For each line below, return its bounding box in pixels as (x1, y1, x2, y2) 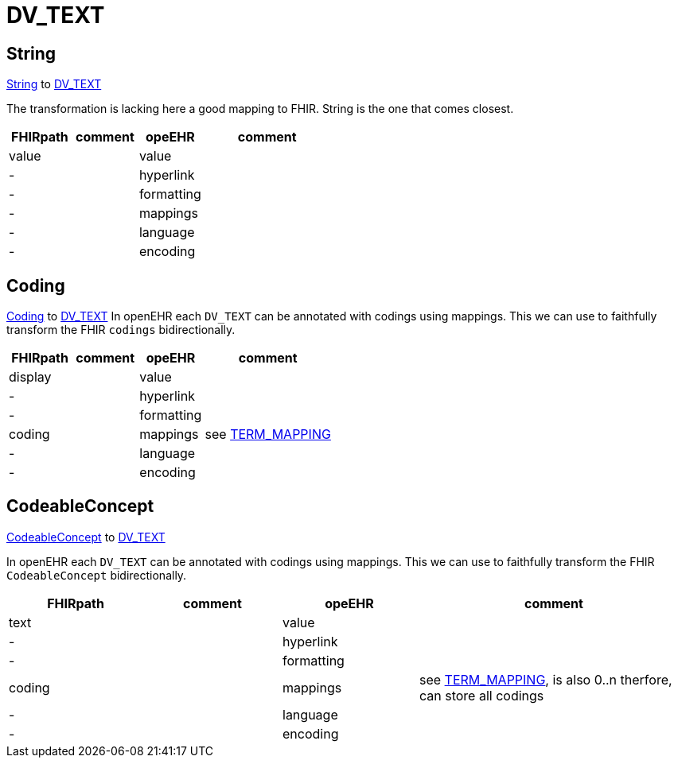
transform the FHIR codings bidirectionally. (6, 323, 236, 337)
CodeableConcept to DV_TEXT (6, 529, 166, 544)
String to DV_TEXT (6, 77, 102, 91)
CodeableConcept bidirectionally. (6, 568, 187, 582)
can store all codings (419, 687, 544, 704)
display (9, 369, 52, 386)
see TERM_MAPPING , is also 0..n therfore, (419, 671, 672, 688)
